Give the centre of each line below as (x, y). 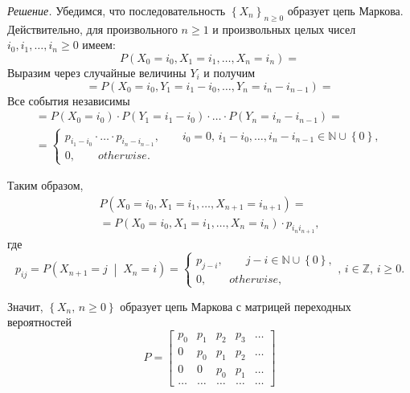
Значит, (25, 306)
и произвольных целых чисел (284, 29)
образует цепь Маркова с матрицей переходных (236, 306)
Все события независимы (69, 100)
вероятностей (39, 322)
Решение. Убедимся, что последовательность (117, 10)
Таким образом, (45, 185)
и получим (230, 72)
